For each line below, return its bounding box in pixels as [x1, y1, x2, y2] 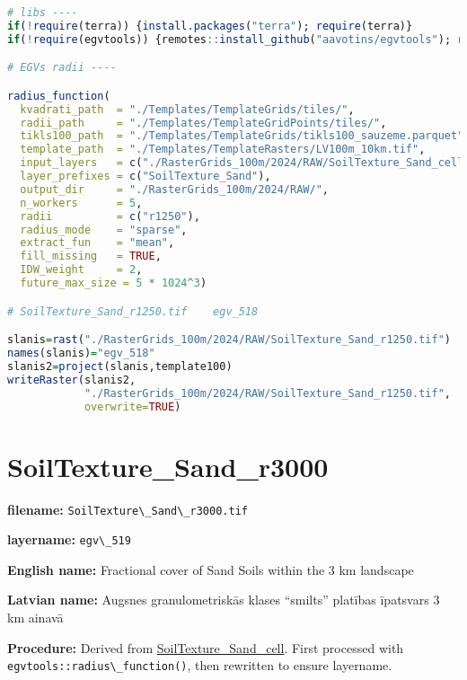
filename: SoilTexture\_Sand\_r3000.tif [7, 499, 248, 518]
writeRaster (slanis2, [7, 373, 137, 386]
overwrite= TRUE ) [84, 400, 181, 413]
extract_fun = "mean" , [20, 236, 175, 250]
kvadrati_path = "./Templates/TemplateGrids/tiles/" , [20, 102, 355, 116]
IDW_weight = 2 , [20, 263, 143, 277]
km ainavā [7, 608, 64, 626]
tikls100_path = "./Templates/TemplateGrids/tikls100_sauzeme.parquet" [20, 129, 464, 143]
